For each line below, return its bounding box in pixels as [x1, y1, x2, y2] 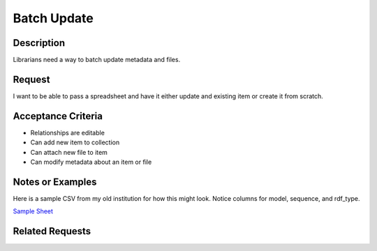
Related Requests [13, 225, 91, 237]
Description [13, 37, 66, 49]
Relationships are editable [30, 128, 105, 137]
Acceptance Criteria [13, 110, 103, 122]
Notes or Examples [13, 176, 97, 188]
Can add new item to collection [30, 138, 120, 146]
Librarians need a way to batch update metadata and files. [13, 56, 181, 64]
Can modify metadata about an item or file [30, 158, 152, 167]
